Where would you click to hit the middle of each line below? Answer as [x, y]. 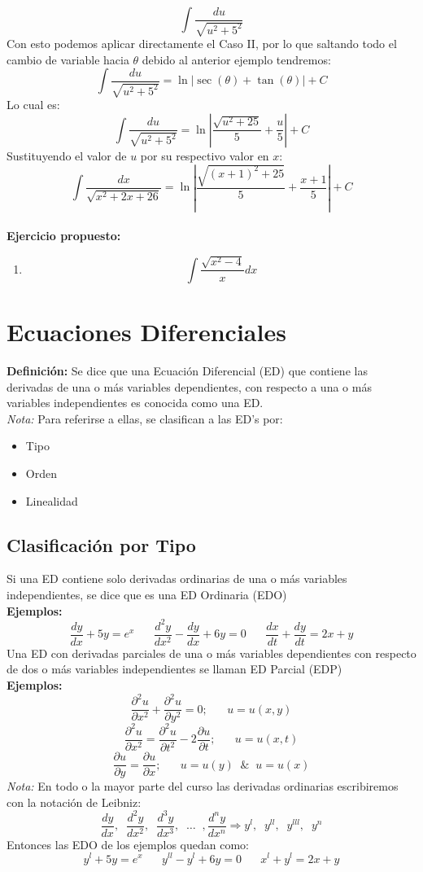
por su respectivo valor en [205, 155]
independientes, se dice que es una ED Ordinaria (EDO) [147, 595]
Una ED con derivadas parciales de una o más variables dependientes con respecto [211, 653]
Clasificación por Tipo [101, 544]
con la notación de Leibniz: [74, 802]
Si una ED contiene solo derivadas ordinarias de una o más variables [177, 578]
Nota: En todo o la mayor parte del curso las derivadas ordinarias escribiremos [203, 786]
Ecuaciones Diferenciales [146, 332]
